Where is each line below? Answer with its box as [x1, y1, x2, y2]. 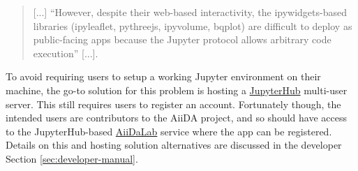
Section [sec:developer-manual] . [6, 151, 138, 165]
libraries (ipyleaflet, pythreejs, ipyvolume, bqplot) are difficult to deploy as [33, 18, 352, 33]
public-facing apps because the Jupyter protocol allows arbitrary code [33, 32, 331, 47]
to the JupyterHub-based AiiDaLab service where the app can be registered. [6, 124, 332, 138]
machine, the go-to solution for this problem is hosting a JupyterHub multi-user [6, 82, 348, 97]
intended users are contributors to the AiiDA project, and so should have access [6, 110, 347, 125]
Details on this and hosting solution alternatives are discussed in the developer [6, 137, 342, 152]
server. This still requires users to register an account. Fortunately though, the [6, 96, 341, 111]
